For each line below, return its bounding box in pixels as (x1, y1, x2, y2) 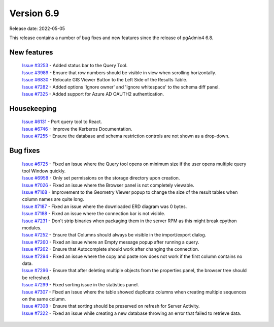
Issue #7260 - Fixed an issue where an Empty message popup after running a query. (22, 239, 199, 245)
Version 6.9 (9, 8, 59, 19)
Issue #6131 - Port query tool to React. (22, 118, 102, 125)
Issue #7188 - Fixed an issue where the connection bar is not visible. (22, 211, 165, 217)
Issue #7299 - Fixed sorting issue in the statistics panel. (22, 282, 139, 288)
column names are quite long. (22, 196, 84, 202)
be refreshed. (22, 275, 51, 281)
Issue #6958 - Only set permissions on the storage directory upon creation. (22, 175, 180, 181)
